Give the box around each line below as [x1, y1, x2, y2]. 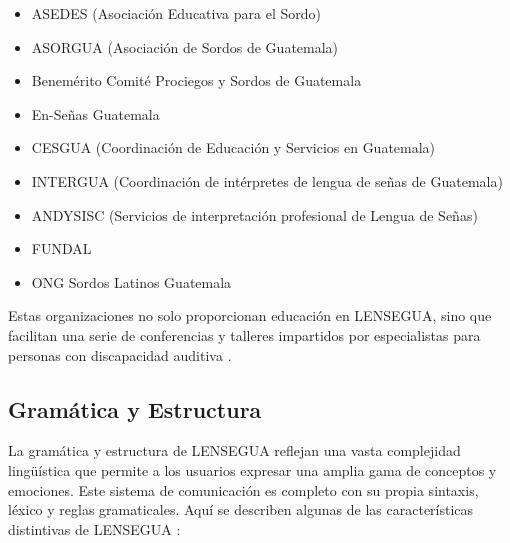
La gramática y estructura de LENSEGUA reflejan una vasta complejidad [8, 440, 461, 461]
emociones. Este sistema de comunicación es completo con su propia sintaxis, [8, 479, 479, 500]
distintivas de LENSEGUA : [8, 518, 181, 539]
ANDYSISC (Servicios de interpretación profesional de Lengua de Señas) [31, 204, 478, 225]
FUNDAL [31, 238, 92, 259]
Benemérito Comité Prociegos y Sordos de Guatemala [31, 70, 362, 91]
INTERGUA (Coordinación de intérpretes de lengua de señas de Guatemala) [31, 170, 503, 191]
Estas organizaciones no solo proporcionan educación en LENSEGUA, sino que [8, 305, 492, 326]
